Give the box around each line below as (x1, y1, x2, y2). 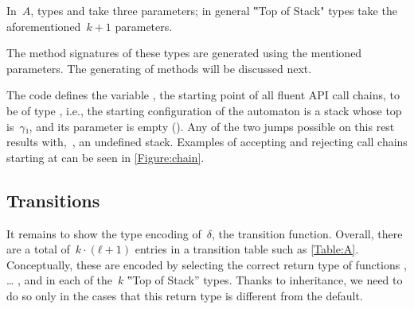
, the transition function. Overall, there (212, 225, 403, 241)
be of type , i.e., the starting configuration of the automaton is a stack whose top (6, 102, 402, 118)
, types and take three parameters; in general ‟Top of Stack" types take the (30, 2, 397, 18)
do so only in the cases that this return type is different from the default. (6, 287, 363, 303)
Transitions (6, 187, 100, 212)
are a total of (6, 241, 70, 257)
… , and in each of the (6, 272, 113, 288)
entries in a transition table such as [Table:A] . (135, 241, 359, 257)
